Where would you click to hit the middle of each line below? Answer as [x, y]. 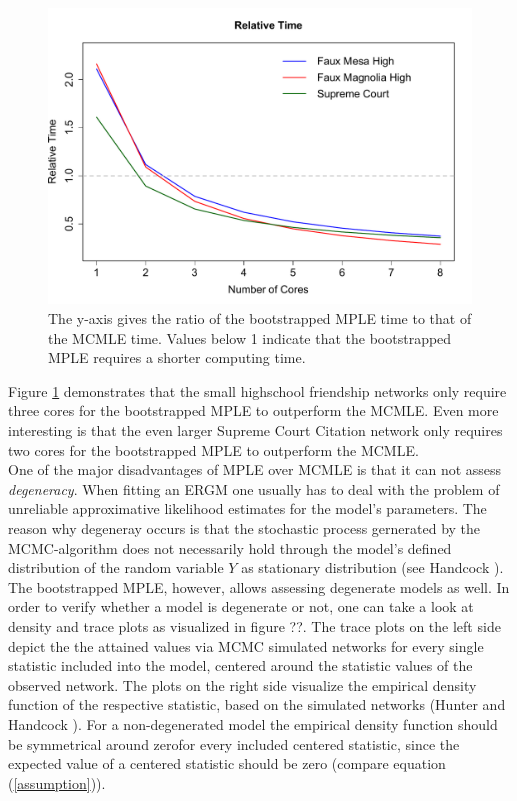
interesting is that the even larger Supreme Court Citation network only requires [255, 430]
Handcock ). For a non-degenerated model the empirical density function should [253, 723]
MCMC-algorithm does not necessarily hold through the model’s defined [230, 547]
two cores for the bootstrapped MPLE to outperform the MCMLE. [213, 449]
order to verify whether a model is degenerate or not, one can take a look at [241, 606]
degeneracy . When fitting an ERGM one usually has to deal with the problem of [254, 488]
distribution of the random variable [116, 567]
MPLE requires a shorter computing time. [177, 357]
